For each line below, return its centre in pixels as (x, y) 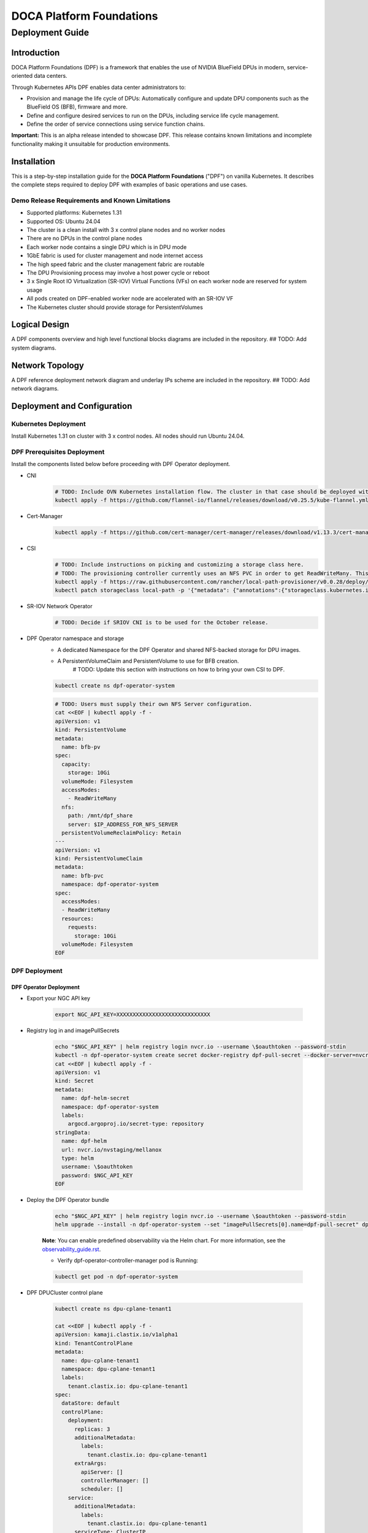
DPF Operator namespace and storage (75, 638)
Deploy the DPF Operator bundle (68, 1200)
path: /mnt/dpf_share (100, 816)
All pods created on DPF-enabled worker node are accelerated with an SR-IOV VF (130, 299)
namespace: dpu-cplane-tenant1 (109, 1369)
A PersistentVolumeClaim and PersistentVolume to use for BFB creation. (148, 661)
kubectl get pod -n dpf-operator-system (116, 1277)
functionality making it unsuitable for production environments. (91, 143)
